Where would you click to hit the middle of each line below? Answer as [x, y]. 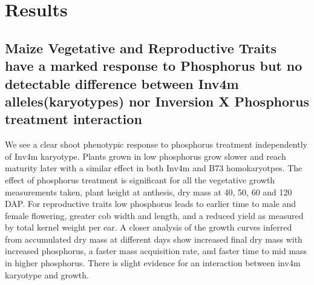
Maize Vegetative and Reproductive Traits [141, 47]
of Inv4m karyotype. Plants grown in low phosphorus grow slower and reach [146, 156]
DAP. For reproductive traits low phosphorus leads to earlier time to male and [151, 204]
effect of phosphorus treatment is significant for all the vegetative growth [140, 179]
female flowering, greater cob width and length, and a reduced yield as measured [154, 215]
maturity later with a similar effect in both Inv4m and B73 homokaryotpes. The [154, 168]
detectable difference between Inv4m [122, 83]
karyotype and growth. [47, 274]
